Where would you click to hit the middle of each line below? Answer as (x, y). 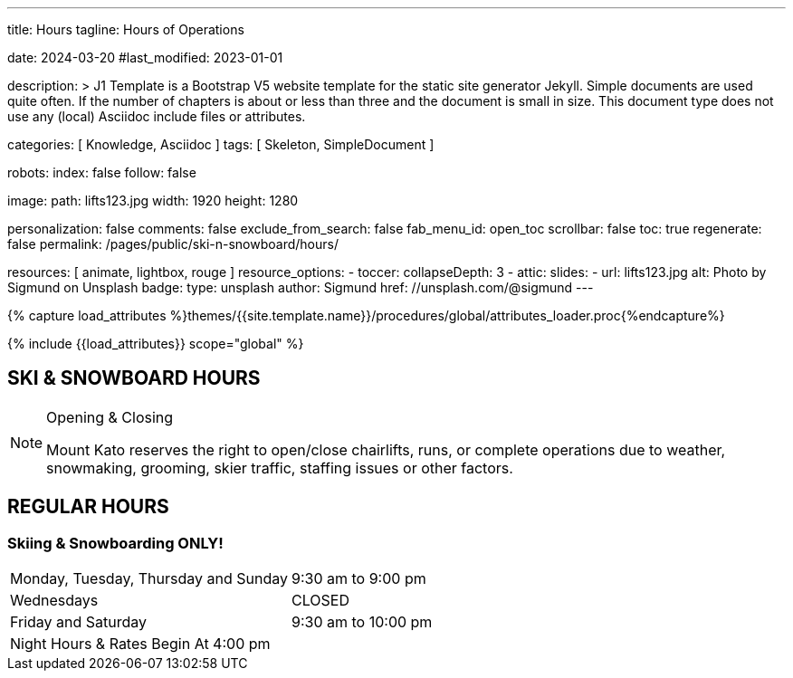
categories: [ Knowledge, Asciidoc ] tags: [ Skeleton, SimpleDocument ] (221, 144)
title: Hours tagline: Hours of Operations (126, 29)
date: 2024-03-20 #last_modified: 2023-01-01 (145, 57)
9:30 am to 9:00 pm (358, 579)
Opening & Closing (110, 417)
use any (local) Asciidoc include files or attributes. (157, 116)
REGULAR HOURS (88, 507)
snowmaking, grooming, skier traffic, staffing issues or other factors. (280, 468)
